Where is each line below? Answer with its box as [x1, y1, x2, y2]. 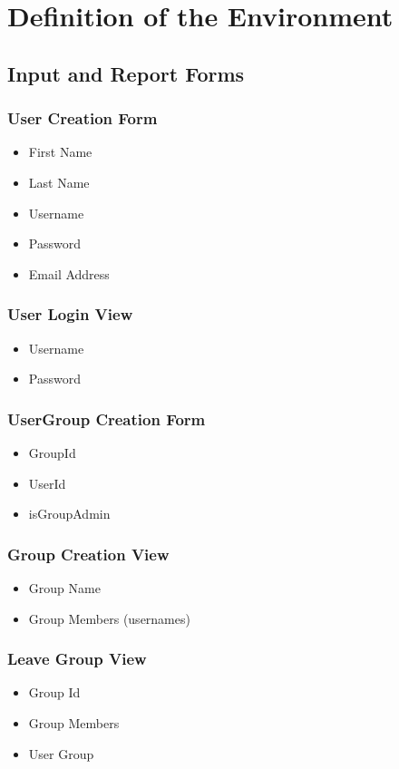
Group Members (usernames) [28, 608, 190, 628]
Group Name [28, 578, 101, 597]
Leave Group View [7, 647, 147, 670]
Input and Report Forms [7, 59, 245, 87]
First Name [28, 142, 92, 161]
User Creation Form [7, 107, 158, 130]
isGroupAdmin [28, 504, 111, 523]
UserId [28, 473, 66, 492]
